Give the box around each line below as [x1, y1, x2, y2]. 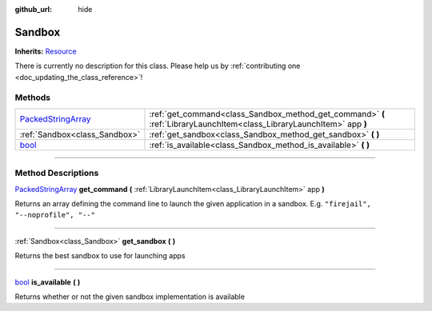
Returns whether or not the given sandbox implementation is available [14, 292, 246, 301]
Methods [14, 92, 51, 103]
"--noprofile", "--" [14, 210, 96, 220]
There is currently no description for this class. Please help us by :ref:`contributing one [14, 61, 301, 71]
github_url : [14, 5, 52, 14]
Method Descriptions [14, 168, 99, 179]
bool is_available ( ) [14, 277, 81, 287]
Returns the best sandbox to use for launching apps [14, 251, 186, 261]
